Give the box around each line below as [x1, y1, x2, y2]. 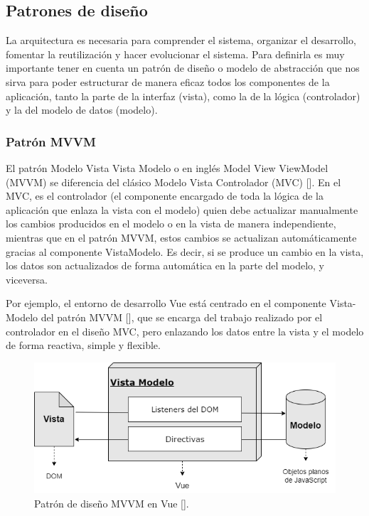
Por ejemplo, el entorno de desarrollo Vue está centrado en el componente [6, 296, 326, 311]
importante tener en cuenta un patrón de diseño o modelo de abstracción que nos [6, 60, 360, 75]
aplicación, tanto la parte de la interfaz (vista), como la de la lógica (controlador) [6, 88, 360, 103]
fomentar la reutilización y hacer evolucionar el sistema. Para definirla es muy [6, 46, 345, 61]
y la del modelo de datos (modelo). [6, 102, 158, 117]
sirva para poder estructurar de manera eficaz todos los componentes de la [6, 74, 330, 89]
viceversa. [6, 272, 48, 286]
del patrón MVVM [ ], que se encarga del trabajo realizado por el [41, 309, 323, 324]
